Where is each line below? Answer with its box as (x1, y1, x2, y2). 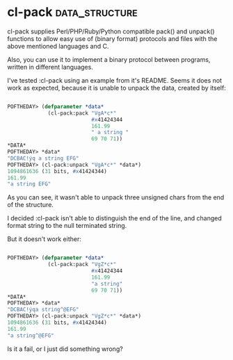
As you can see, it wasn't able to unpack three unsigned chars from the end (7, 193, 225, 202)
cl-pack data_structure (7, 4, 138, 20)
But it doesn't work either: (7, 235, 81, 243)
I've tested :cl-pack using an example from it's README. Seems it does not (7, 76, 223, 84)
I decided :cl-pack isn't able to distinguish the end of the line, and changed (7, 214, 222, 222)
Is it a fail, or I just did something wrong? (7, 345, 123, 353)
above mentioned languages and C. (7, 42, 109, 50)
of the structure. (7, 201, 54, 209)
